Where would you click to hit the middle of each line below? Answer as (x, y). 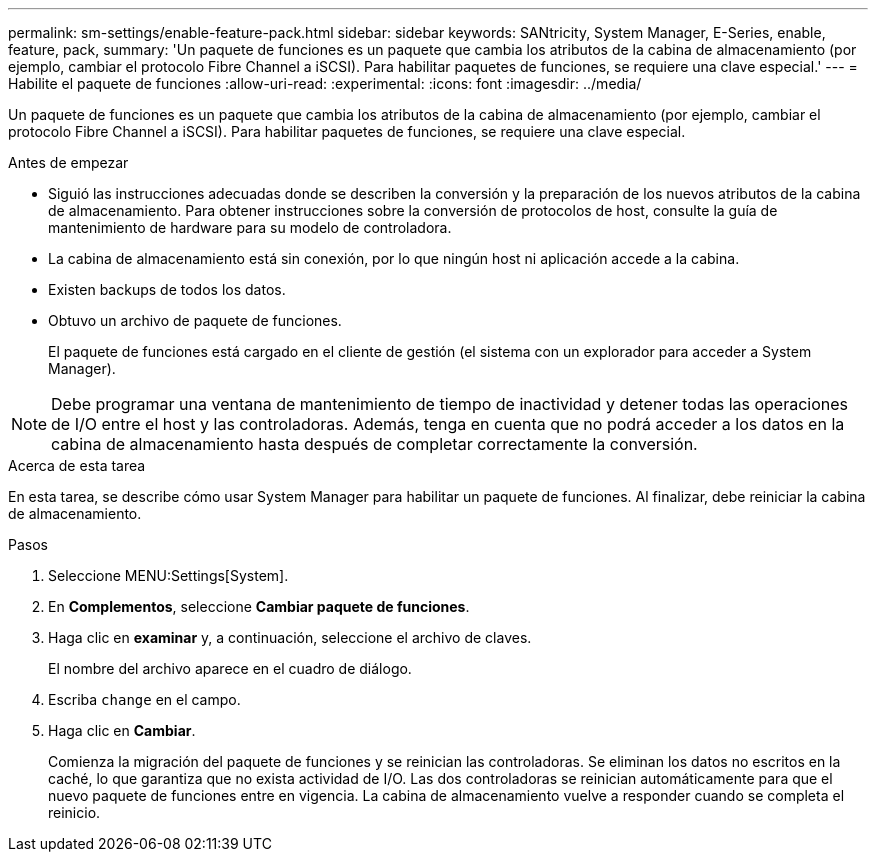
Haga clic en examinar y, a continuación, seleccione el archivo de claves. (290, 637)
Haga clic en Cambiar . (122, 730)
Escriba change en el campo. (144, 699)
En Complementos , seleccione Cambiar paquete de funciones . (259, 606)
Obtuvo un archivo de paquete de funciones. (195, 320)
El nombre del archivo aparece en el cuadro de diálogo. (230, 668)
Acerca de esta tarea (77, 465)
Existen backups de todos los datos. (167, 289)
